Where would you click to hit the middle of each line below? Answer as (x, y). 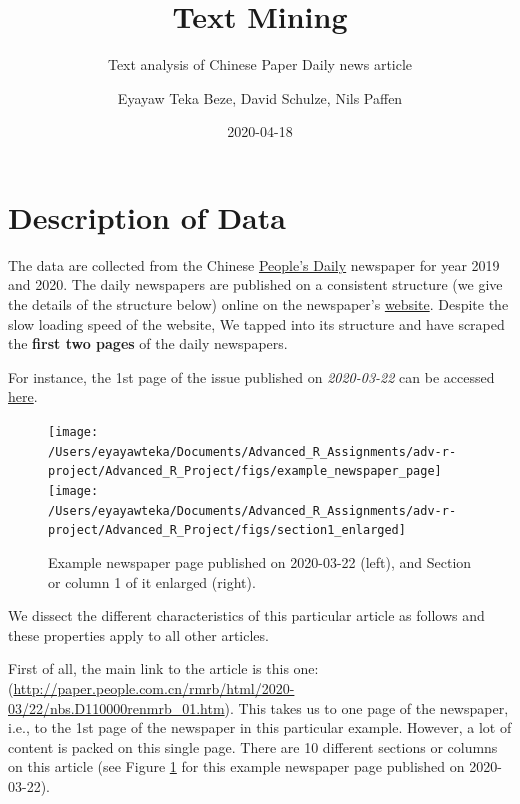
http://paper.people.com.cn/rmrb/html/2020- (154, 687)
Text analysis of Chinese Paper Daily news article (260, 64)
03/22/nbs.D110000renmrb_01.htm (116, 707)
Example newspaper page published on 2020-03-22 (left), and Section (260, 561)
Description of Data (147, 216)
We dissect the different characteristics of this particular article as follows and (246, 615)
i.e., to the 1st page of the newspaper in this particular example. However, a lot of (260, 727)
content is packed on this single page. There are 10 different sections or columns (253, 746)
